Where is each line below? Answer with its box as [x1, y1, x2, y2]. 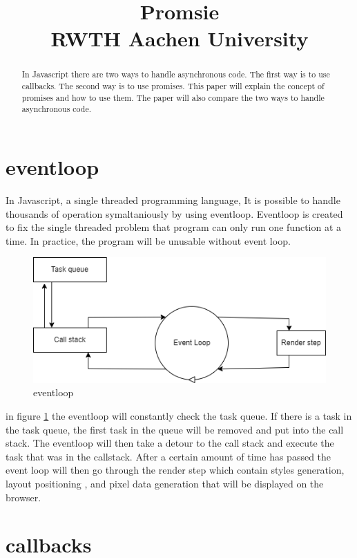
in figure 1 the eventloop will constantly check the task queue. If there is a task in [6, 409, 352, 423]
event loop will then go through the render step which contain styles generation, [6, 463, 345, 477]
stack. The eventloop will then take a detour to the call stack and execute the [6, 436, 334, 450]
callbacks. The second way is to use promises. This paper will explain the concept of [21, 80, 325, 92]
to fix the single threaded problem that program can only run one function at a [6, 220, 342, 234]
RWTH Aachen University [50, 24, 309, 53]
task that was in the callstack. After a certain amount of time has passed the [6, 449, 331, 463]
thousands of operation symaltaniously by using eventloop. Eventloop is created [6, 206, 343, 221]
